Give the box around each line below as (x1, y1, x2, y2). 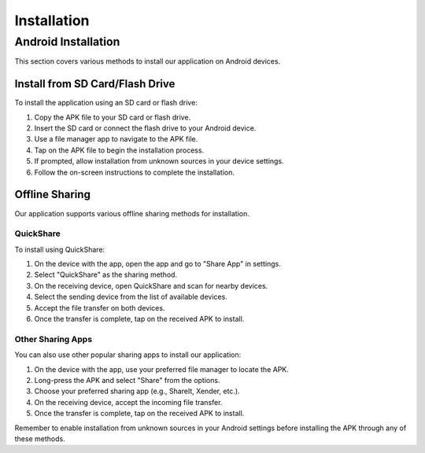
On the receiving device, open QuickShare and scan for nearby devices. (34, 281, 268, 290)
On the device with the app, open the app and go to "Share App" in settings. (34, 260, 281, 269)
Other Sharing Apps (14, 333, 93, 344)
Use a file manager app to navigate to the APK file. (34, 134, 198, 144)
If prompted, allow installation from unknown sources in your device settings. (34, 157, 284, 166)
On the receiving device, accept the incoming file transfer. (34, 397, 223, 407)
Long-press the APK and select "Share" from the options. (34, 375, 220, 385)
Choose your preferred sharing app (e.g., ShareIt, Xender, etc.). (34, 386, 240, 396)
